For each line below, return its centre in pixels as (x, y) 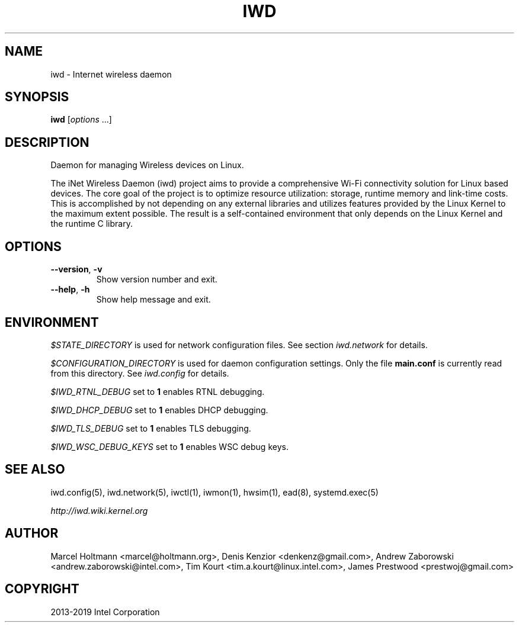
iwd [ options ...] (81, 120)
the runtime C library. (92, 224)
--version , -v (76, 269)
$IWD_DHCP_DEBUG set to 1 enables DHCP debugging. (159, 410)
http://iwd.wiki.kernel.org (99, 510)
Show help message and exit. (153, 300)
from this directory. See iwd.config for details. (140, 373)
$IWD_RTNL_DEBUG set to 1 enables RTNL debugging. (158, 391)
